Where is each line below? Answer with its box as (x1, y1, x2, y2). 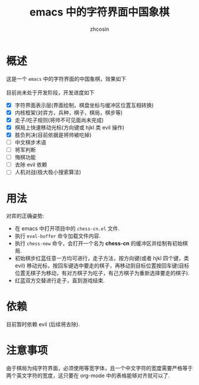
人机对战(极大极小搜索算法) (14, 169, 81, 176)
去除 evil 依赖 (14, 161, 47, 168)
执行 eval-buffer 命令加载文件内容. (14, 232, 101, 239)
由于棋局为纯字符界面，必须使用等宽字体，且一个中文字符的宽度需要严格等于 (6, 365, 193, 372)
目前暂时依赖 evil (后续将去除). (6, 321, 80, 328)
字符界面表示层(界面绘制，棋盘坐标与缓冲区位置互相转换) (14, 102, 154, 109)
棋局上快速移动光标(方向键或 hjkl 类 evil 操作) (14, 124, 125, 131)
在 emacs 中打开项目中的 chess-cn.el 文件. (14, 225, 120, 232)
